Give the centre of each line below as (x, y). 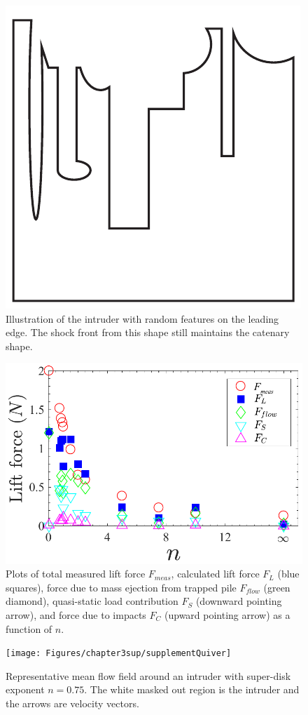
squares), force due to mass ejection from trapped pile (121, 587)
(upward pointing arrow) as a (227, 614)
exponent (25, 689)
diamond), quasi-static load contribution (92, 601)
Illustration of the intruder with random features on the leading (142, 318)
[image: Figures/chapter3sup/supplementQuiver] (119, 654)
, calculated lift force (215, 574)
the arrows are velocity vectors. (72, 703)
